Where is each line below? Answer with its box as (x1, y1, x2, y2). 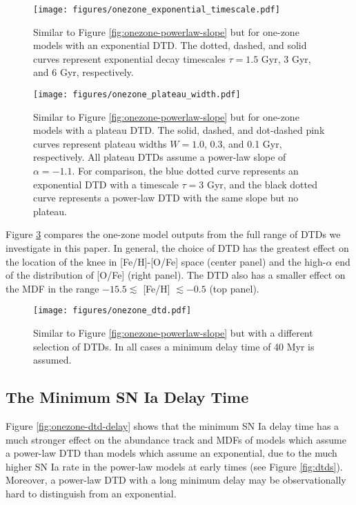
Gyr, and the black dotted (206, 177, 317, 191)
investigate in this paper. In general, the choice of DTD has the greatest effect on (6, 241, 349, 255)
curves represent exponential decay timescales (33, 51, 226, 66)
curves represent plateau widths (33, 136, 167, 150)
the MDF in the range (6, 281, 99, 295)
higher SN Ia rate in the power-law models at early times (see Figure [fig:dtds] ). (6, 459, 343, 473)
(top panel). (209, 281, 259, 295)
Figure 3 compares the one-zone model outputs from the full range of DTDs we (6, 227, 341, 241)
